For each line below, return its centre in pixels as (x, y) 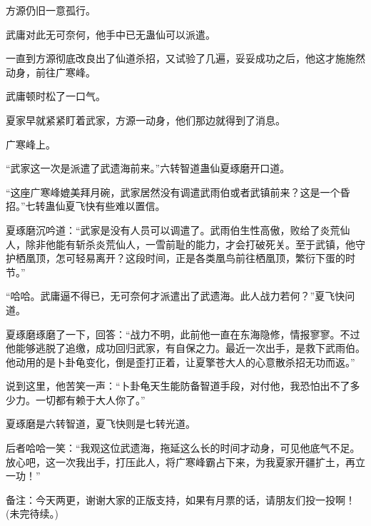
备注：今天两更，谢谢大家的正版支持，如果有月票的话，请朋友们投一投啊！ (181, 499)
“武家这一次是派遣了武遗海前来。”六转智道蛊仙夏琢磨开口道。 (148, 168)
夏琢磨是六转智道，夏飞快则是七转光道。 (101, 424)
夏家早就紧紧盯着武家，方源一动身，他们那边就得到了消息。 (146, 120)
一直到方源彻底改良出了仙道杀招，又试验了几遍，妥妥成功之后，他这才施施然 (185, 58)
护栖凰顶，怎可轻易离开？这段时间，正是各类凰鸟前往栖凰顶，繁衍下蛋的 (176, 258)
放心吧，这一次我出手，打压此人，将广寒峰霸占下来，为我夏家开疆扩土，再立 (185, 461)
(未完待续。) (32, 514)
